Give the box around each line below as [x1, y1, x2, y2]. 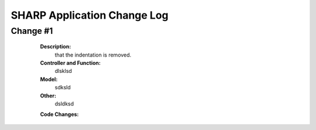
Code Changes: [40, 111, 79, 118]
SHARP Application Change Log [11, 9, 169, 22]
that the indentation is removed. [54, 51, 132, 58]
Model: [40, 76, 58, 83]
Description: [40, 43, 71, 50]
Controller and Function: [40, 59, 101, 66]
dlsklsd [54, 68, 73, 75]
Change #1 [11, 26, 53, 36]
